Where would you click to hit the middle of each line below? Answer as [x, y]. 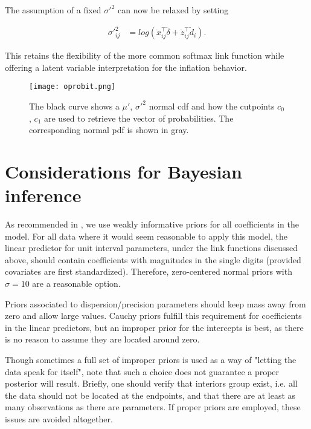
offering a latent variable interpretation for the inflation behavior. [126, 67]
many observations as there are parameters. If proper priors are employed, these [153, 407]
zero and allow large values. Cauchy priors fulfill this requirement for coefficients [153, 316]
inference [43, 195]
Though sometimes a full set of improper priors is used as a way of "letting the [151, 359]
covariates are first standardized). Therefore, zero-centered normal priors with [149, 271]
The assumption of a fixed [53, 10]
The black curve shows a [74, 106]
